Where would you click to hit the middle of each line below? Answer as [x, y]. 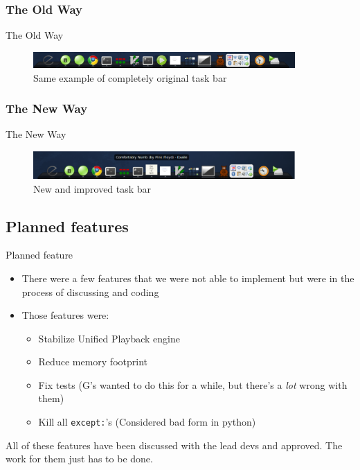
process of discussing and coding [90, 291]
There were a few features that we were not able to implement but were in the [188, 278]
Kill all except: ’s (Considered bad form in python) [147, 422]
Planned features [67, 226]
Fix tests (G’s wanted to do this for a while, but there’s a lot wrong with [193, 384]
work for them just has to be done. [79, 459]
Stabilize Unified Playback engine [109, 338]
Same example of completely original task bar [130, 77]
